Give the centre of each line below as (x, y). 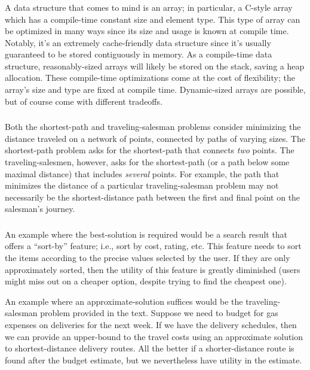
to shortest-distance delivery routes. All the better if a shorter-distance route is (150, 348)
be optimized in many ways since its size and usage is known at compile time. (147, 31)
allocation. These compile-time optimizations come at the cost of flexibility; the (150, 78)
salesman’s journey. (40, 209)
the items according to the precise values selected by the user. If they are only (148, 258)
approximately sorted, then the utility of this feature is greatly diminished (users (153, 269)
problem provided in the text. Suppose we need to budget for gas (159, 313)
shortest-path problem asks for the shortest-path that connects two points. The (150, 150)
